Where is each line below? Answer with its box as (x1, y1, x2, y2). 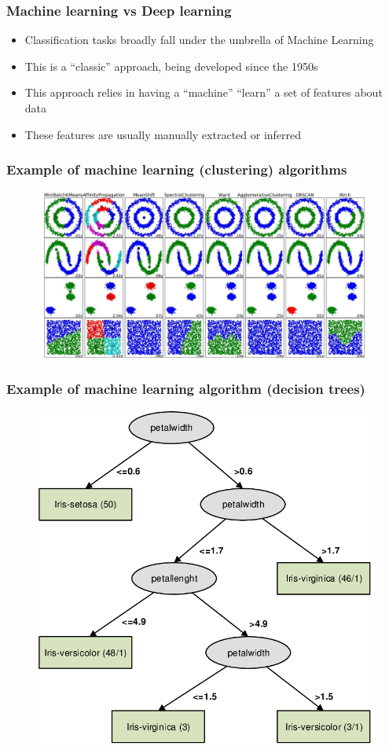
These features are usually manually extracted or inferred (24, 126, 302, 142)
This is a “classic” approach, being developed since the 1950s (24, 57, 318, 74)
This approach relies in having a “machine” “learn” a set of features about (24, 84, 383, 101)
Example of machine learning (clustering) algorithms (6, 160, 347, 179)
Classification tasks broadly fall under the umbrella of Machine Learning (24, 31, 374, 48)
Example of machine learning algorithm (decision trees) (6, 378, 365, 398)
